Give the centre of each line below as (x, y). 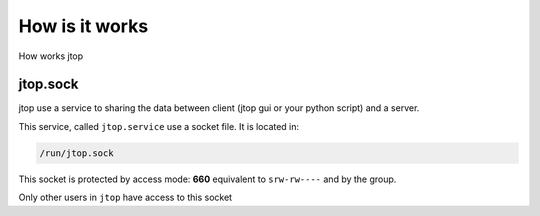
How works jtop (51, 56)
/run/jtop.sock (76, 153)
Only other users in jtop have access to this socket (125, 197)
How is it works (83, 26)
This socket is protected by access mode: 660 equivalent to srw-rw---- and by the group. (207, 179)
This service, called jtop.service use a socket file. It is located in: (159, 126)
